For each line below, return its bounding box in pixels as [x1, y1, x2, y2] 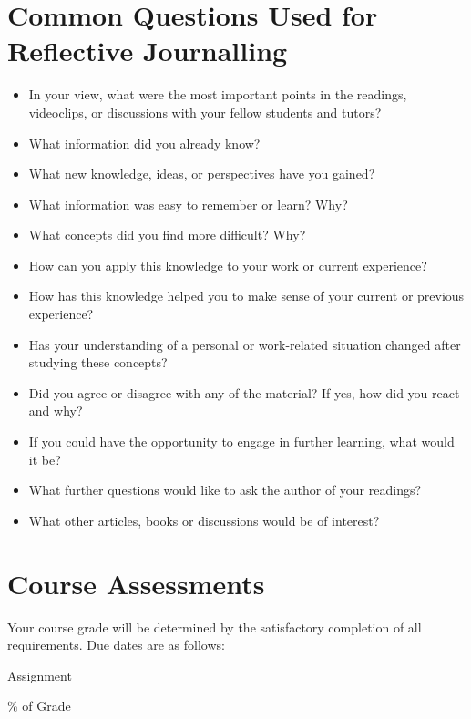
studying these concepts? [28, 353, 168, 372]
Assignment [7, 665, 72, 684]
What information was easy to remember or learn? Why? [28, 194, 348, 213]
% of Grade [7, 696, 71, 715]
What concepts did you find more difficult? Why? [28, 225, 306, 244]
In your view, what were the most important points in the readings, [28, 85, 407, 104]
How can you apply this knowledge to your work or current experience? [28, 255, 427, 274]
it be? [28, 449, 61, 468]
